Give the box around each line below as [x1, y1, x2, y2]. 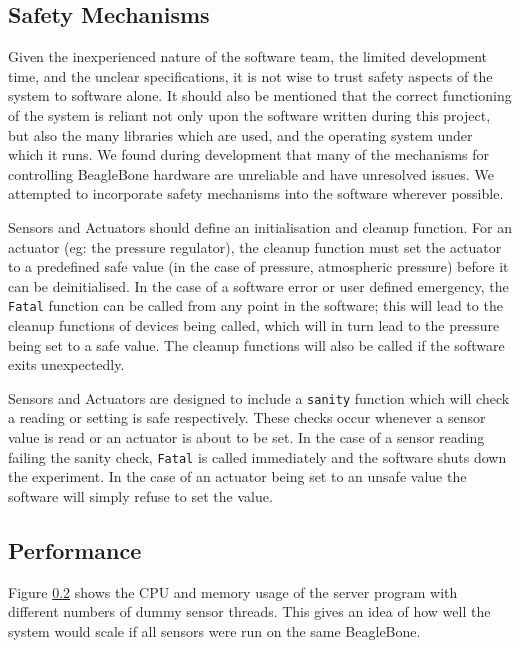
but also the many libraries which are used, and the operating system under [8, 124, 473, 145]
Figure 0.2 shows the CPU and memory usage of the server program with [8, 581, 458, 602]
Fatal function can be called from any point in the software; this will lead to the [8, 295, 503, 316]
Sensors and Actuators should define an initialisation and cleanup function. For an [8, 216, 512, 237]
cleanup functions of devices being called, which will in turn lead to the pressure [8, 314, 500, 335]
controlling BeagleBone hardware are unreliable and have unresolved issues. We [8, 163, 494, 184]
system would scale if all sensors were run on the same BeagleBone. [8, 620, 421, 641]
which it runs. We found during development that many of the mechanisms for [8, 144, 490, 165]
